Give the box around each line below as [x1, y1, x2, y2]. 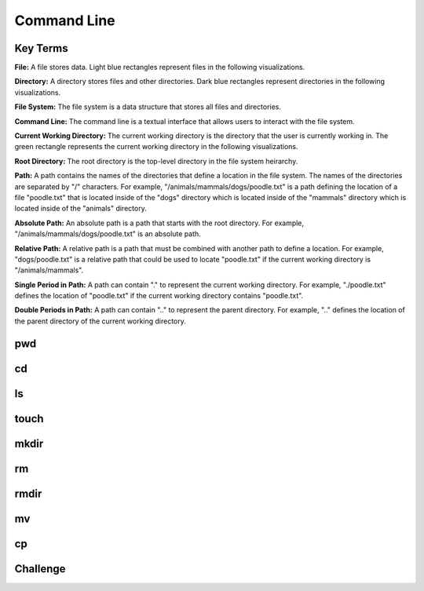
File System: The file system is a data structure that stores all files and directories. [14, 102, 282, 111]
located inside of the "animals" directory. [14, 204, 147, 213]
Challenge [14, 562, 66, 575]
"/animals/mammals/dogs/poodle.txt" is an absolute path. [14, 229, 202, 239]
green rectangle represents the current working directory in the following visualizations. [14, 142, 298, 151]
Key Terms [14, 42, 68, 55]
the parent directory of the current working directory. [14, 316, 186, 326]
